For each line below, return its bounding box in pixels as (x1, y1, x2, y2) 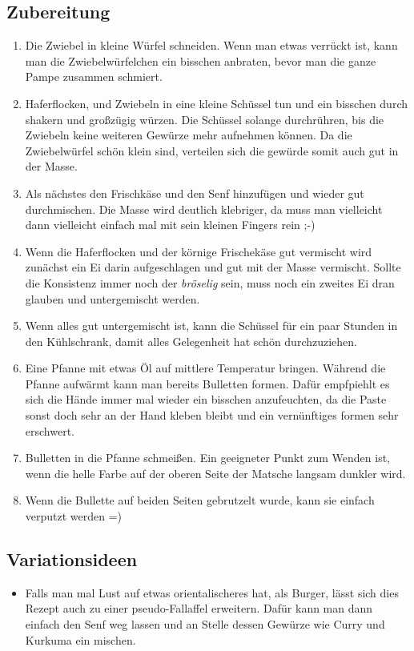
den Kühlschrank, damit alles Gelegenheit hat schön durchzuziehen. (25, 332, 357, 349)
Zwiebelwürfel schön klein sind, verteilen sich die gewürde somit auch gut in (25, 142, 399, 159)
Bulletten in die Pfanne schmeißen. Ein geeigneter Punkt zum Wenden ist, (25, 449, 391, 466)
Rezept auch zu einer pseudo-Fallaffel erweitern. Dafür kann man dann (25, 600, 373, 617)
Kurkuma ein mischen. (25, 631, 136, 648)
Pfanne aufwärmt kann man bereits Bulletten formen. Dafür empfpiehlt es (25, 375, 390, 392)
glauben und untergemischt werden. (25, 290, 200, 307)
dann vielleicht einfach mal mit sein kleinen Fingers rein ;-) (25, 216, 316, 233)
